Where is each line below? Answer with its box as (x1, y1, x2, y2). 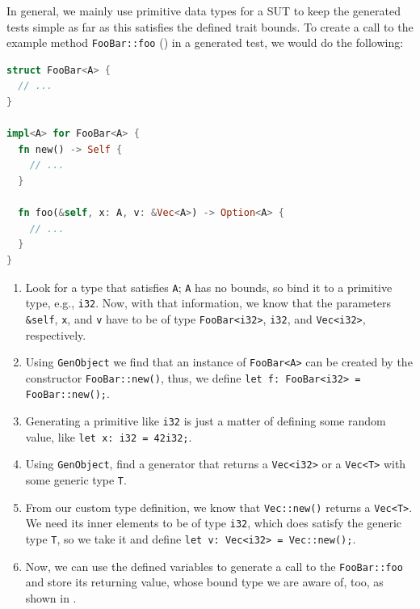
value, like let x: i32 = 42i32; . (25, 428, 192, 445)
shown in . (25, 589, 77, 606)
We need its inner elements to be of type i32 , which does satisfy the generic (25, 514, 402, 531)
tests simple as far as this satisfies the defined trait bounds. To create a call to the (6, 18, 414, 35)
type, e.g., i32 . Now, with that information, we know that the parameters (25, 294, 391, 311)
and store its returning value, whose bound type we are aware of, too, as (25, 573, 384, 590)
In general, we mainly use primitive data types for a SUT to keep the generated (6, 2, 401, 19)
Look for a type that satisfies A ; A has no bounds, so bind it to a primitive (25, 278, 393, 295)
